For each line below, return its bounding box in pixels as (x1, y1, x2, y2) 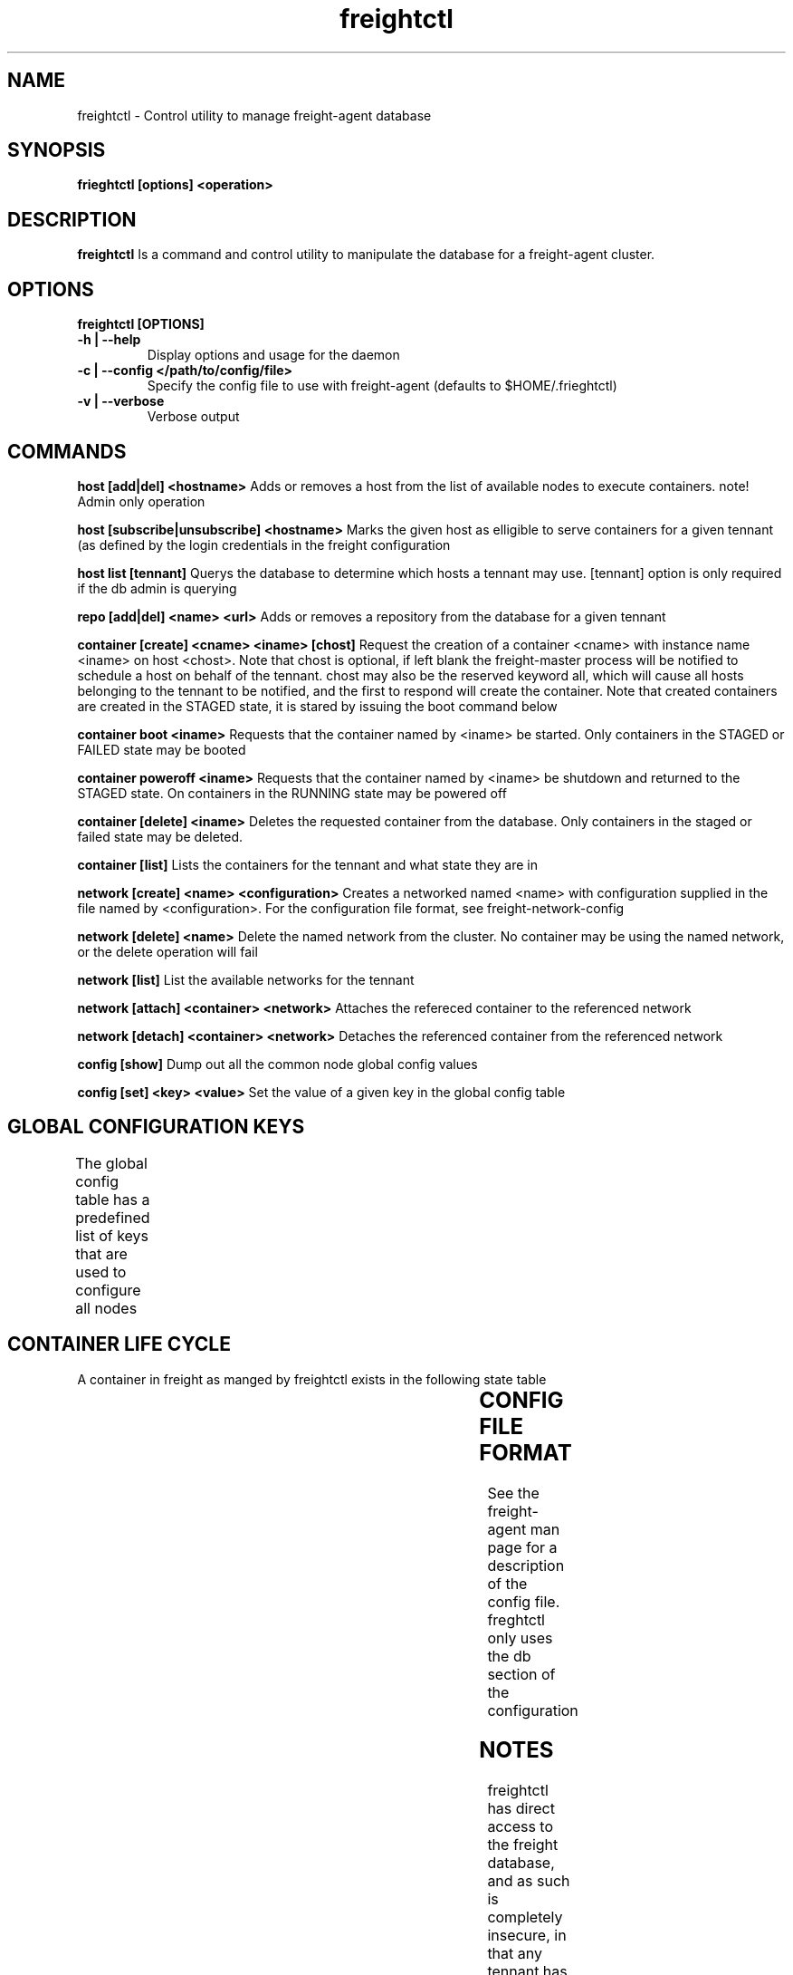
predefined (75, 1208, 150, 1227)
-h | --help (77, 332, 141, 348)
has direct (487, 1799, 555, 1818)
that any (487, 1944, 542, 1963)
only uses (487, 1628, 553, 1647)
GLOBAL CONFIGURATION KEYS (7, 1115, 305, 1139)
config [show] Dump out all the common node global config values (77, 1055, 478, 1072)
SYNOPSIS (7, 139, 106, 162)
